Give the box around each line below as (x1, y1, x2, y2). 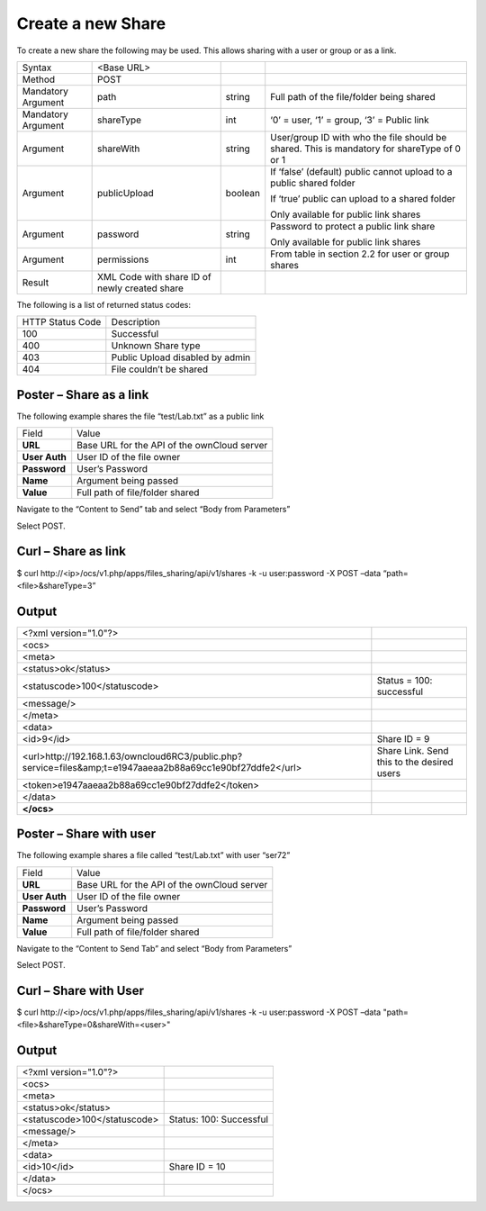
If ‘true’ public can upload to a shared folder (270, 192, 456, 204)
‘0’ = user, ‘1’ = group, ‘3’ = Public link (270, 113, 429, 126)
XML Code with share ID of (97, 270, 211, 283)
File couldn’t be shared (111, 363, 209, 375)
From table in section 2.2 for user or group (270, 248, 450, 260)
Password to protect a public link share (270, 220, 436, 232)
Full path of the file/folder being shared (270, 90, 436, 103)
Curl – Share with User (16, 982, 144, 999)
